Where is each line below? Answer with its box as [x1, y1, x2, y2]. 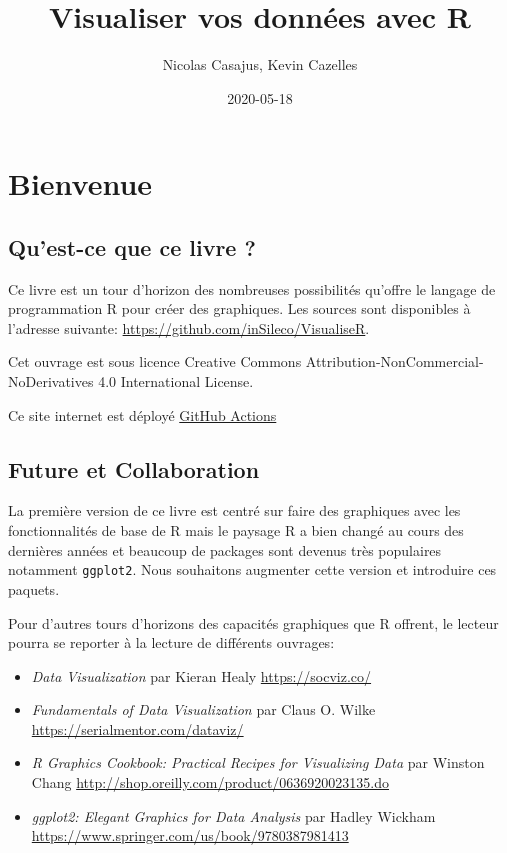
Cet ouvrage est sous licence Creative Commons [8, 351, 302, 372]
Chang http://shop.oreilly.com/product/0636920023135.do [31, 772, 390, 793]
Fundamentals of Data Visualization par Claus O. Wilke [31, 699, 376, 720]
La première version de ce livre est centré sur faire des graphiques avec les [8, 500, 461, 521]
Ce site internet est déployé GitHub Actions [8, 404, 277, 425]
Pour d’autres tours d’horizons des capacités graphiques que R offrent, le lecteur [8, 612, 499, 633]
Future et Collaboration [8, 453, 260, 484]
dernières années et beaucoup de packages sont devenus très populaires [8, 539, 442, 560]
